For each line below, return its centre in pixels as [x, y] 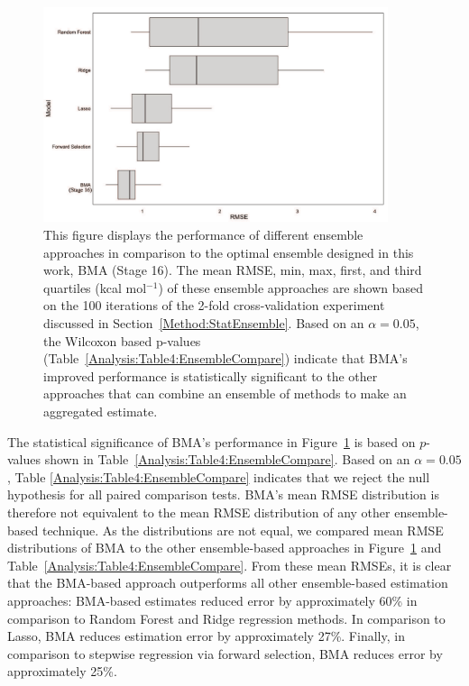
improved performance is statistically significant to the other [211, 375]
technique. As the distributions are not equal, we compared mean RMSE [243, 530]
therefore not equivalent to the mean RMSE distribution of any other [199, 512]
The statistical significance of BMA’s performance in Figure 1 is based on [212, 441]
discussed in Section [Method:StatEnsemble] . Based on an [204, 323]
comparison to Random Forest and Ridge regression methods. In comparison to [226, 618]
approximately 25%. [62, 671]
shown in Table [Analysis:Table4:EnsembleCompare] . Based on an [227, 459]
